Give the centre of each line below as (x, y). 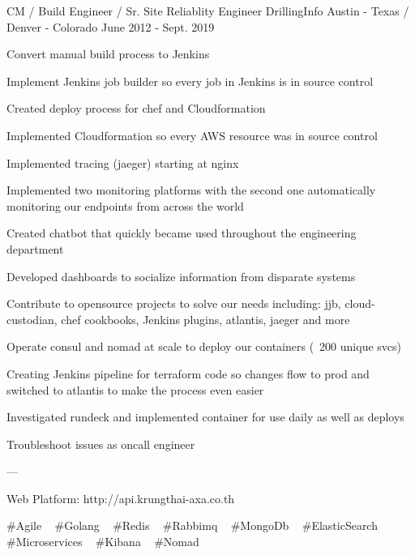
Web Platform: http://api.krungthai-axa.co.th (121, 498)
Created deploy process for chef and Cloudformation (136, 108)
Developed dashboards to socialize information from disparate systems (181, 276)
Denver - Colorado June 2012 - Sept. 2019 (111, 26)
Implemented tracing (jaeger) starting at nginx (123, 162)
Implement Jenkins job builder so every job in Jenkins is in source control (190, 81)
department (35, 248)
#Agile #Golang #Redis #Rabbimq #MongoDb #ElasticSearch (192, 525)
